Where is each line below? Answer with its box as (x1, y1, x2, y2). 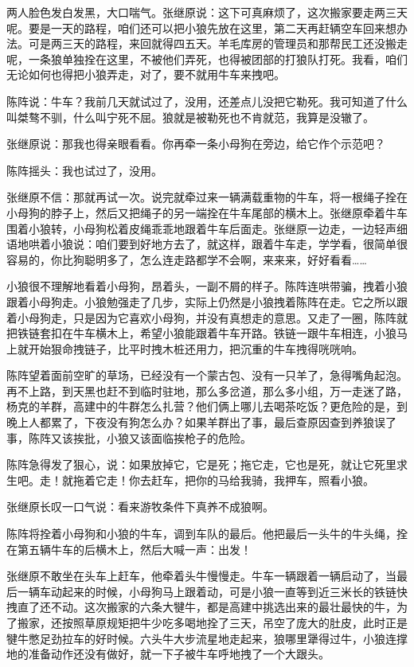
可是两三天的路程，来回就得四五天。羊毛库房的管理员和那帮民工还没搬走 (28, 35, 408, 52)
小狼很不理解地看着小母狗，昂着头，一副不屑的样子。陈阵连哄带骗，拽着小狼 (6, 278, 408, 294)
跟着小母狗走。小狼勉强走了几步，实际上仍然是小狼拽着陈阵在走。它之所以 (6, 293, 396, 310)
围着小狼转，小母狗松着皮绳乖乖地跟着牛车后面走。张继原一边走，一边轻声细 (6, 220, 408, 236)
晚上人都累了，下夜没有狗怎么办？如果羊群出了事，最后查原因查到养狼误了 (6, 414, 396, 431)
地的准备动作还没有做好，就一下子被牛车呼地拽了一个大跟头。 (6, 646, 330, 662)
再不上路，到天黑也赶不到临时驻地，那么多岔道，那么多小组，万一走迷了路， (6, 382, 408, 399)
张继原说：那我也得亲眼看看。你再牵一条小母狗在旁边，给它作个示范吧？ (6, 135, 385, 152)
